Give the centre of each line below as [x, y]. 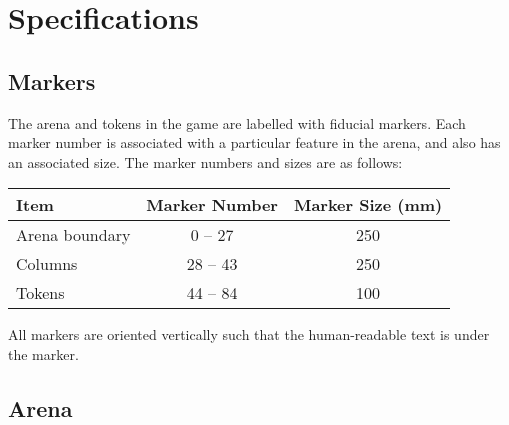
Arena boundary [73, 235]
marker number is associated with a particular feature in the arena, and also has [254, 142]
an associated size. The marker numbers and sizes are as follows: [205, 161]
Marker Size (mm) [368, 205]
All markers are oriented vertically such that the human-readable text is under [249, 334]
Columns [47, 264]
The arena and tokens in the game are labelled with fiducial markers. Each [237, 122]
